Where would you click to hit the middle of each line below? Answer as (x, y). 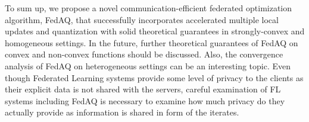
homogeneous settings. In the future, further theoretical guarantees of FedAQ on (152, 42)
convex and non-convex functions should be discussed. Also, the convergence (144, 54)
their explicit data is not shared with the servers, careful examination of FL (143, 89)
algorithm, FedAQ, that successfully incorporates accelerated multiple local (142, 19)
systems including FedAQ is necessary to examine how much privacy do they (145, 100)
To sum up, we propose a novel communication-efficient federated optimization (149, 8)
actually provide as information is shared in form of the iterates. (122, 112)
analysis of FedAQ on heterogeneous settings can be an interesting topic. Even (148, 65)
